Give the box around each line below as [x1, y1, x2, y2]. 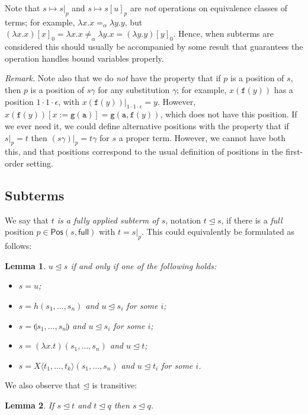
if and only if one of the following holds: [70, 259, 217, 272]
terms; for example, [5, 15, 75, 28]
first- [285, 145, 303, 158]
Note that [5, 2, 40, 14]
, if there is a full [221, 213, 283, 226]
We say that [5, 213, 49, 226]
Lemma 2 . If [5, 398, 54, 411]
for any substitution [98, 83, 170, 95]
